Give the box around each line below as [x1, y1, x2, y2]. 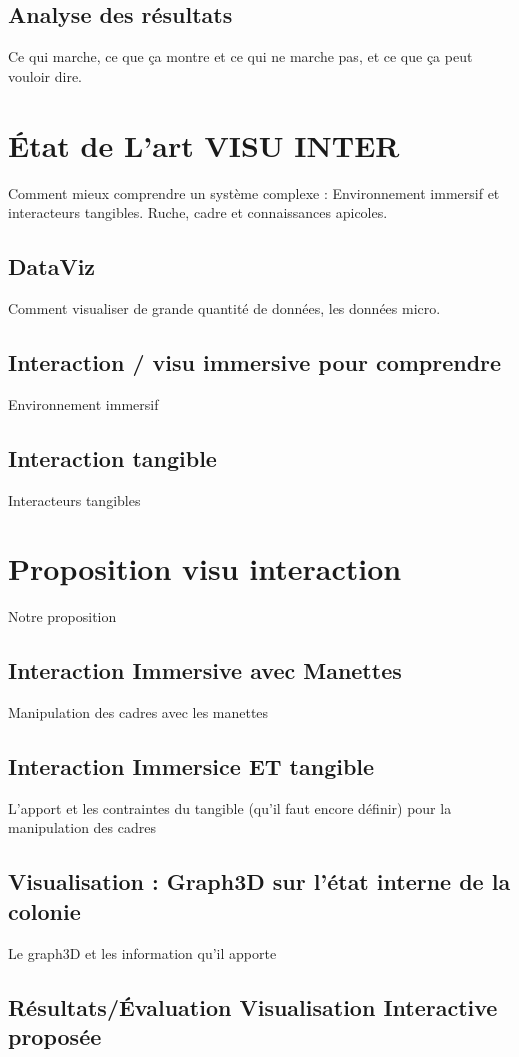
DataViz [8, 251, 96, 282]
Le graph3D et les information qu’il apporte [8, 942, 277, 963]
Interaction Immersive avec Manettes [8, 655, 402, 686]
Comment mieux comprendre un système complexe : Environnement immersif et [8, 182, 500, 203]
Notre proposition [8, 606, 117, 627]
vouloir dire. [8, 65, 82, 86]
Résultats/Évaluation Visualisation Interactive [8, 991, 498, 1022]
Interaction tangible [8, 442, 217, 473]
